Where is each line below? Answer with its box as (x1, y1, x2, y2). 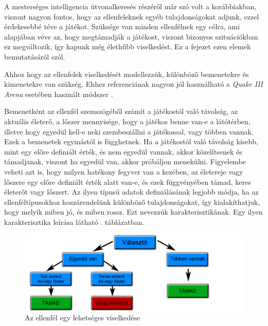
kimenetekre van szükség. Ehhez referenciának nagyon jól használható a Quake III (4, 79, 263, 89)
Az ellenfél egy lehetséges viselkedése (25, 312, 140, 323)
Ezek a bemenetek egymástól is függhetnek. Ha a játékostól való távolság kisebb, (4, 136, 259, 147)
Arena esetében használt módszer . (4, 88, 113, 99)
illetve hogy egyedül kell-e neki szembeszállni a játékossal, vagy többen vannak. (4, 126, 254, 137)
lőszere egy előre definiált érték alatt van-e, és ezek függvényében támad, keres (4, 176, 251, 187)
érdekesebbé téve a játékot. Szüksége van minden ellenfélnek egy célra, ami (4, 21, 240, 32)
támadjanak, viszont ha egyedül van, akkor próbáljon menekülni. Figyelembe (4, 156, 246, 167)
